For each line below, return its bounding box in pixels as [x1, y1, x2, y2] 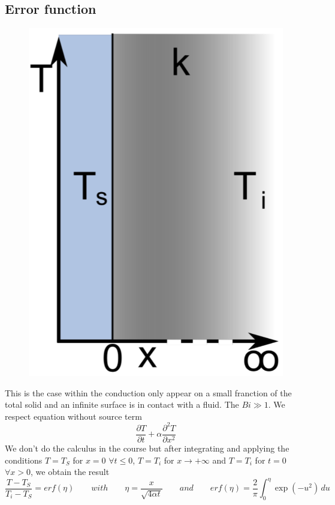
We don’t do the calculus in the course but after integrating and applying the [5, 441, 289, 454]
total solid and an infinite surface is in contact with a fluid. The [5, 398, 239, 411]
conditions [5, 453, 43, 466]
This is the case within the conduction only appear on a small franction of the [5, 386, 292, 399]
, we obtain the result [31, 465, 110, 478]
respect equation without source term [5, 410, 142, 422]
